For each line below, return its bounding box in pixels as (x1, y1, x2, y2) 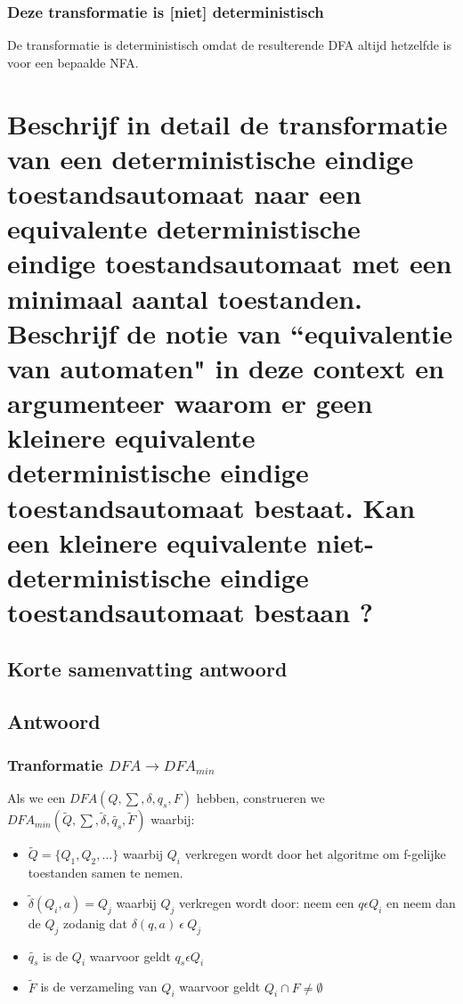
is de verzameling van (40, 977, 158, 996)
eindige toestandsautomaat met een (7, 245, 452, 281)
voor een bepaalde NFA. (7, 53, 139, 71)
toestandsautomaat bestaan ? (7, 594, 374, 630)
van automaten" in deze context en (7, 349, 445, 385)
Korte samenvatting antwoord (7, 654, 288, 682)
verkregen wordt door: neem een (179, 894, 354, 912)
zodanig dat (63, 913, 127, 932)
